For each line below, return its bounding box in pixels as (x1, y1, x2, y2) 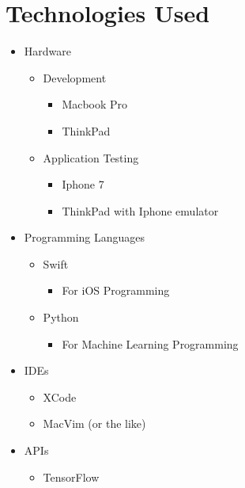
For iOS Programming (62, 282, 170, 299)
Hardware (24, 43, 71, 59)
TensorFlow (43, 468, 100, 485)
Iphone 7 (62, 176, 104, 193)
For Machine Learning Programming (62, 335, 239, 352)
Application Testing (43, 149, 139, 166)
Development (43, 69, 107, 86)
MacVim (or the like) (43, 415, 146, 432)
